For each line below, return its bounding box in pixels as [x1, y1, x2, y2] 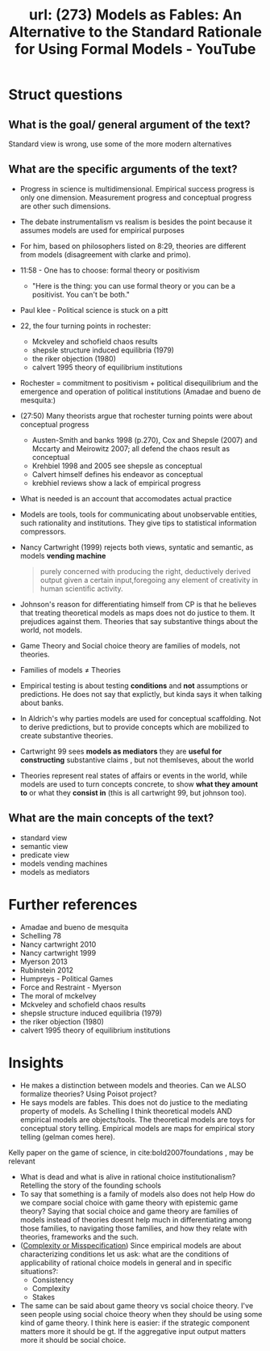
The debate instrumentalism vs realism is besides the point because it [19, 217, 252, 226]
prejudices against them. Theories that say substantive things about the [19, 616, 259, 626]
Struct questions [8, 86, 123, 104]
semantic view [19, 841, 69, 851]
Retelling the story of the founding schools [19, 1180, 161, 1190]
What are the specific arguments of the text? [8, 163, 238, 176]
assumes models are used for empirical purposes [19, 225, 185, 235]
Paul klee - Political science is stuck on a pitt [19, 305, 168, 315]
